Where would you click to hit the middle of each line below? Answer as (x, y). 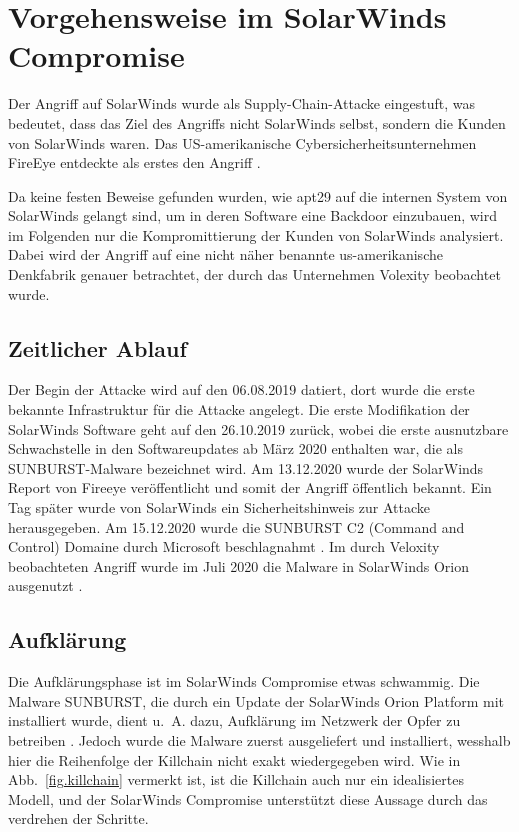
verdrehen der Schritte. (78, 818)
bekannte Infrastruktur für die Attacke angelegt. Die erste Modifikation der (239, 409)
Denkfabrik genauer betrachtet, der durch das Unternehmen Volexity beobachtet (254, 274)
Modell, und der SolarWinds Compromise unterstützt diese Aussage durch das (248, 798)
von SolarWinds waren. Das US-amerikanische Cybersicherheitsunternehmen (242, 142)
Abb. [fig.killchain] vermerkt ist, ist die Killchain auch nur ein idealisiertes (236, 779)
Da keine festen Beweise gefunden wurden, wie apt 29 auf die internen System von (258, 195)
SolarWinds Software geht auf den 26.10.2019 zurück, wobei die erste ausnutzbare (258, 428)
